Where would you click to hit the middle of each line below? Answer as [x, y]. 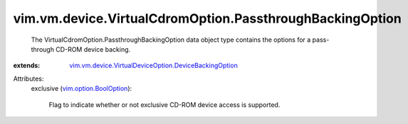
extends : [27, 66]
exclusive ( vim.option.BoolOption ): [82, 89]
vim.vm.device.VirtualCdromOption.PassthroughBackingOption [207, 18]
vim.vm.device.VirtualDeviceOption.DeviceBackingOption [153, 66]
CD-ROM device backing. [93, 49]
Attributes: [28, 79]
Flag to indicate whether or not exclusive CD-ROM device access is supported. [164, 105]
